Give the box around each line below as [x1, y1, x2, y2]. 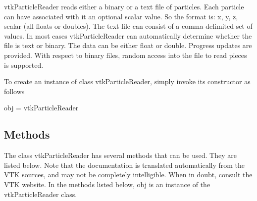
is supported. [4, 59, 44, 70]
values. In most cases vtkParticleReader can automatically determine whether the [4, 30, 252, 41]
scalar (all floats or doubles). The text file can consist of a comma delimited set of [4, 21, 253, 31]
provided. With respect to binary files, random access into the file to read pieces [4, 50, 247, 60]
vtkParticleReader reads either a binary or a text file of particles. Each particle [4, 1, 244, 11]
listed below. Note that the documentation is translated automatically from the [4, 159, 245, 170]
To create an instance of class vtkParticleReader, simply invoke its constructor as [4, 76, 251, 87]
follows [4, 86, 25, 96]
